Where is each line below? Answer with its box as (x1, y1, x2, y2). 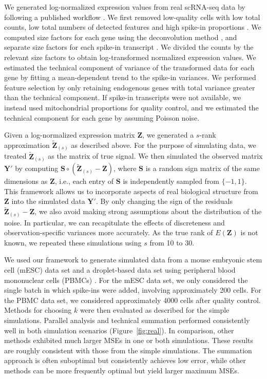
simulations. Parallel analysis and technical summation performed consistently (4, 315, 250, 326)
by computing (15, 163, 59, 174)
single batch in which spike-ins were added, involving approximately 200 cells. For (4, 285, 261, 295)
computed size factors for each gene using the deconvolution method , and (4, 31, 237, 42)
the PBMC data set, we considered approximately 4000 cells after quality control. (4, 294, 261, 305)
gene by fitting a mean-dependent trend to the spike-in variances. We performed (4, 72, 256, 83)
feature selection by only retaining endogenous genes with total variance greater (4, 82, 255, 92)
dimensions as (4, 176, 48, 186)
